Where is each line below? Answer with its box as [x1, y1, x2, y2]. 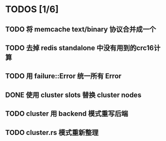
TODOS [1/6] [5, 4, 59, 15]
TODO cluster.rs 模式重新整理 [5, 128, 99, 137]
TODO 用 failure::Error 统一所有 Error [5, 72, 121, 80]
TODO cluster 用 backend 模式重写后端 [5, 110, 128, 118]
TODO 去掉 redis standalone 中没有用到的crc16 [5, 43, 154, 52]
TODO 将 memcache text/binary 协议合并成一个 [5, 25, 156, 33]
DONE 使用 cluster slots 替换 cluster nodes [5, 90, 142, 99]
